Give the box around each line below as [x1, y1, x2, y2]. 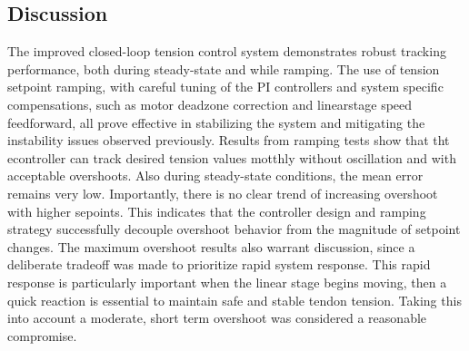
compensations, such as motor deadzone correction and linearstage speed [7, 94, 413, 113]
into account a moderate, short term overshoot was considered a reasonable [7, 308, 427, 327]
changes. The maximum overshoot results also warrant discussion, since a [7, 237, 415, 256]
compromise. [7, 326, 77, 345]
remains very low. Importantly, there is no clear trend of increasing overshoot [7, 183, 438, 202]
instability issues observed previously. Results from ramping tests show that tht [7, 131, 450, 150]
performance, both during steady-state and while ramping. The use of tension [7, 59, 440, 78]
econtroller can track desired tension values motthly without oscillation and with [7, 148, 456, 167]
